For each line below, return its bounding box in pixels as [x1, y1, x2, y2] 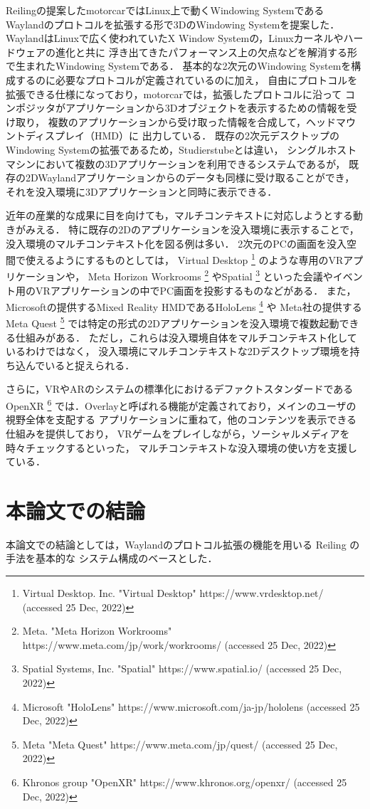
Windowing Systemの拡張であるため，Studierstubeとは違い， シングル [6, 142, 327, 157]
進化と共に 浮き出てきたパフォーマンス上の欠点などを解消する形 [55, 44, 357, 59]
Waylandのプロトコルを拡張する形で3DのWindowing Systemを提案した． [6, 16, 340, 31]
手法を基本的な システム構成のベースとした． [6, 551, 218, 566]
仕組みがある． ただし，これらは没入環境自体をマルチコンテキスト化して [15, 329, 357, 344]
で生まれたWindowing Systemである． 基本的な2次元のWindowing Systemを [6, 58, 351, 73]
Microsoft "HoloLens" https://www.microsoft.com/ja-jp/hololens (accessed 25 [22, 699, 360, 714]
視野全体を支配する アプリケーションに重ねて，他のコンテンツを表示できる [6, 412, 357, 427]
